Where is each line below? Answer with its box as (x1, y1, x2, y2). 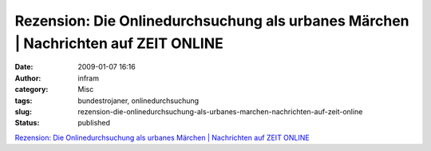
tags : (14, 96, 33, 105)
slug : (14, 106, 32, 116)
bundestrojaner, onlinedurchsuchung (77, 96, 200, 105)
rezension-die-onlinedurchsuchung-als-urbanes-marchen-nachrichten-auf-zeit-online (77, 106, 363, 116)
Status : (14, 118, 40, 128)
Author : (14, 73, 42, 83)
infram (77, 73, 100, 83)
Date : (14, 62, 34, 72)
